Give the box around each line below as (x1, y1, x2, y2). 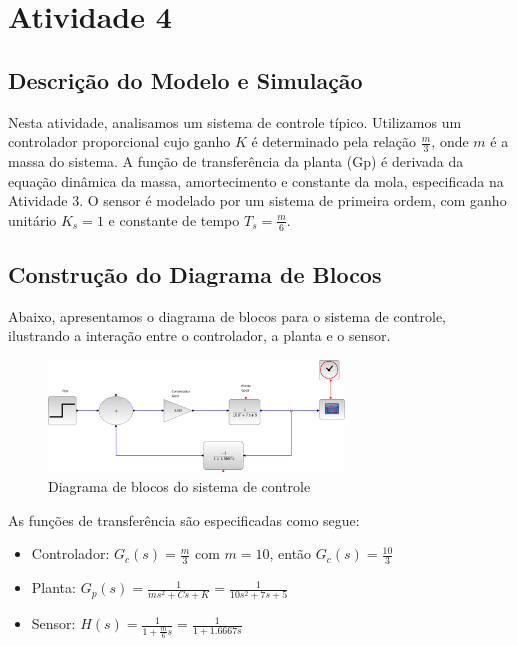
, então (269, 543, 312, 564)
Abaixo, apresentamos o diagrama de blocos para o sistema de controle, (8, 305, 447, 326)
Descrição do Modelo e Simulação (8, 64, 363, 95)
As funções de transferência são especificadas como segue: (8, 509, 360, 530)
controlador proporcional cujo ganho (8, 131, 231, 152)
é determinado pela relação (251, 131, 417, 152)
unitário (8, 209, 57, 230)
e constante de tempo (108, 209, 240, 230)
